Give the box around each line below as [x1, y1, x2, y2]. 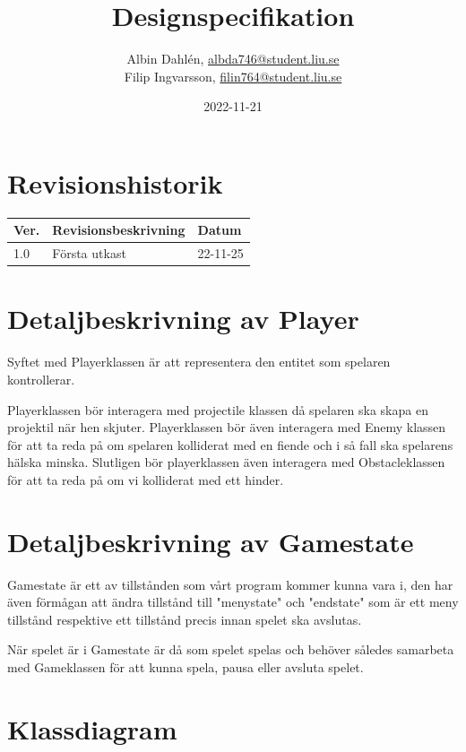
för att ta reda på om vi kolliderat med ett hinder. [7, 470, 284, 488]
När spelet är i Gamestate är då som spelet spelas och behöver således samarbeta [7, 640, 454, 659]
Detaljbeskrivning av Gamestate [7, 523, 414, 559]
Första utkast [52, 244, 126, 263]
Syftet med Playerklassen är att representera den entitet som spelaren [7, 352, 391, 371]
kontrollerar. [7, 370, 75, 388]
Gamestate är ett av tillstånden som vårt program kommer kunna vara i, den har [7, 575, 453, 593]
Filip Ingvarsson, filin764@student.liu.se [124, 66, 342, 85]
